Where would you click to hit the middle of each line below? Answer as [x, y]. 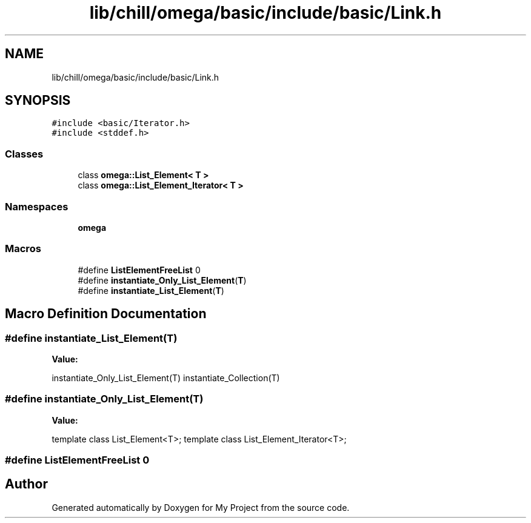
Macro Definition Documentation [106, 314]
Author [26, 484]
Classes [24, 154]
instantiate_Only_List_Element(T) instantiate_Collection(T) [166, 378]
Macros [23, 249]
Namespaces [37, 206]
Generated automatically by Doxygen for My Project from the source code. [201, 507]
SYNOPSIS [38, 101]
